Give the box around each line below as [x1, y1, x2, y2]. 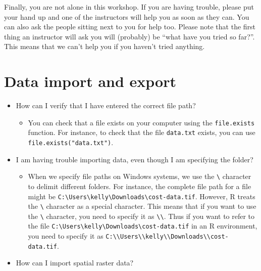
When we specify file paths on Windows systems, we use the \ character [28, 171, 251, 182]
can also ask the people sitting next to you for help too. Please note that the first [4, 21, 256, 32]
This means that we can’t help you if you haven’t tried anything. [4, 41, 205, 52]
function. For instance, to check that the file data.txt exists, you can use [28, 127, 255, 138]
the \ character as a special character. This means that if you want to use [28, 201, 256, 211]
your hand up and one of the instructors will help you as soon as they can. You [4, 11, 249, 22]
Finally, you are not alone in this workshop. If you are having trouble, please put [4, 2, 254, 12]
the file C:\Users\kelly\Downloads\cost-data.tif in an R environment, [28, 220, 257, 231]
